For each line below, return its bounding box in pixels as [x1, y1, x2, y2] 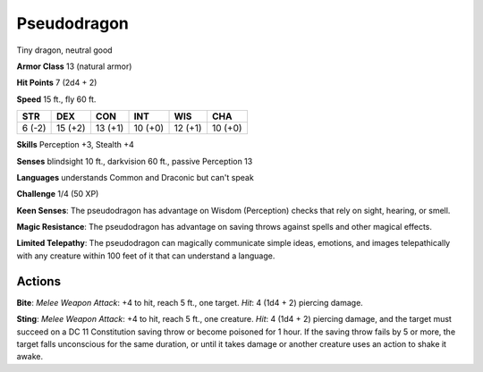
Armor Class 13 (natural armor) [16, 61, 132, 72]
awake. [16, 351, 44, 362]
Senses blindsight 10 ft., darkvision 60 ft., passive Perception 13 [16, 156, 253, 166]
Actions [16, 274, 62, 289]
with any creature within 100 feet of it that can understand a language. [16, 250, 275, 261]
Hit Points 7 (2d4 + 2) [16, 77, 97, 89]
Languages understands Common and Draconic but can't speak [16, 172, 254, 182]
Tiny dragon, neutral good [16, 45, 113, 55]
